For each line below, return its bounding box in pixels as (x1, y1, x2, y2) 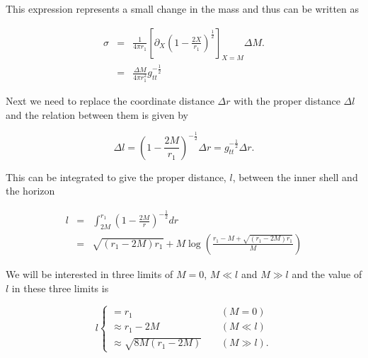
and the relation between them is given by (6, 107, 188, 122)
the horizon (6, 183, 55, 198)
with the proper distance (234, 93, 340, 108)
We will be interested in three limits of (6, 266, 173, 281)
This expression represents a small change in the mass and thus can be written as (6, 1, 360, 16)
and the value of (292, 266, 362, 281)
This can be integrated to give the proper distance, (6, 169, 226, 184)
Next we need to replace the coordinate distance (6, 93, 214, 108)
